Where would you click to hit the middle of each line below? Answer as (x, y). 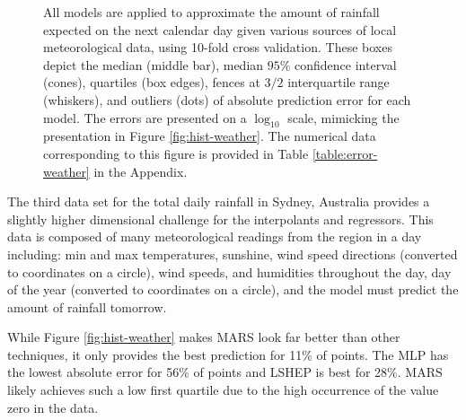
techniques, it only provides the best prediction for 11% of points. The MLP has (228, 354)
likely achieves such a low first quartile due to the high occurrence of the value (223, 390)
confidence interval (346, 64)
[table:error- (345, 153)
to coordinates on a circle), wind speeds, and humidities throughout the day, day (229, 271)
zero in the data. (53, 407)
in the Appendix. (141, 171)
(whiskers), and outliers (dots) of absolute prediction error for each (227, 99)
